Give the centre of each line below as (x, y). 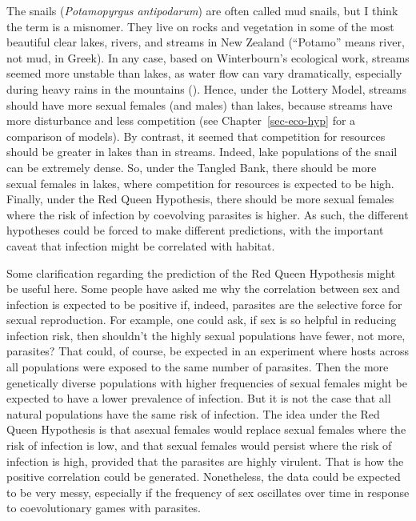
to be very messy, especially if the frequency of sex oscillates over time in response (208, 492)
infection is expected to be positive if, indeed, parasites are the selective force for (204, 304)
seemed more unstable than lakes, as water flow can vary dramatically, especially (204, 73)
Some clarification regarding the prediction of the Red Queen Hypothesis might (201, 273)
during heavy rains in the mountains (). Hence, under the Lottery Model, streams (207, 88)
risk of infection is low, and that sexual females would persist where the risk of (199, 445)
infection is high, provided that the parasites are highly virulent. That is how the (205, 461)
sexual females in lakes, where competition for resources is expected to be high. (200, 183)
